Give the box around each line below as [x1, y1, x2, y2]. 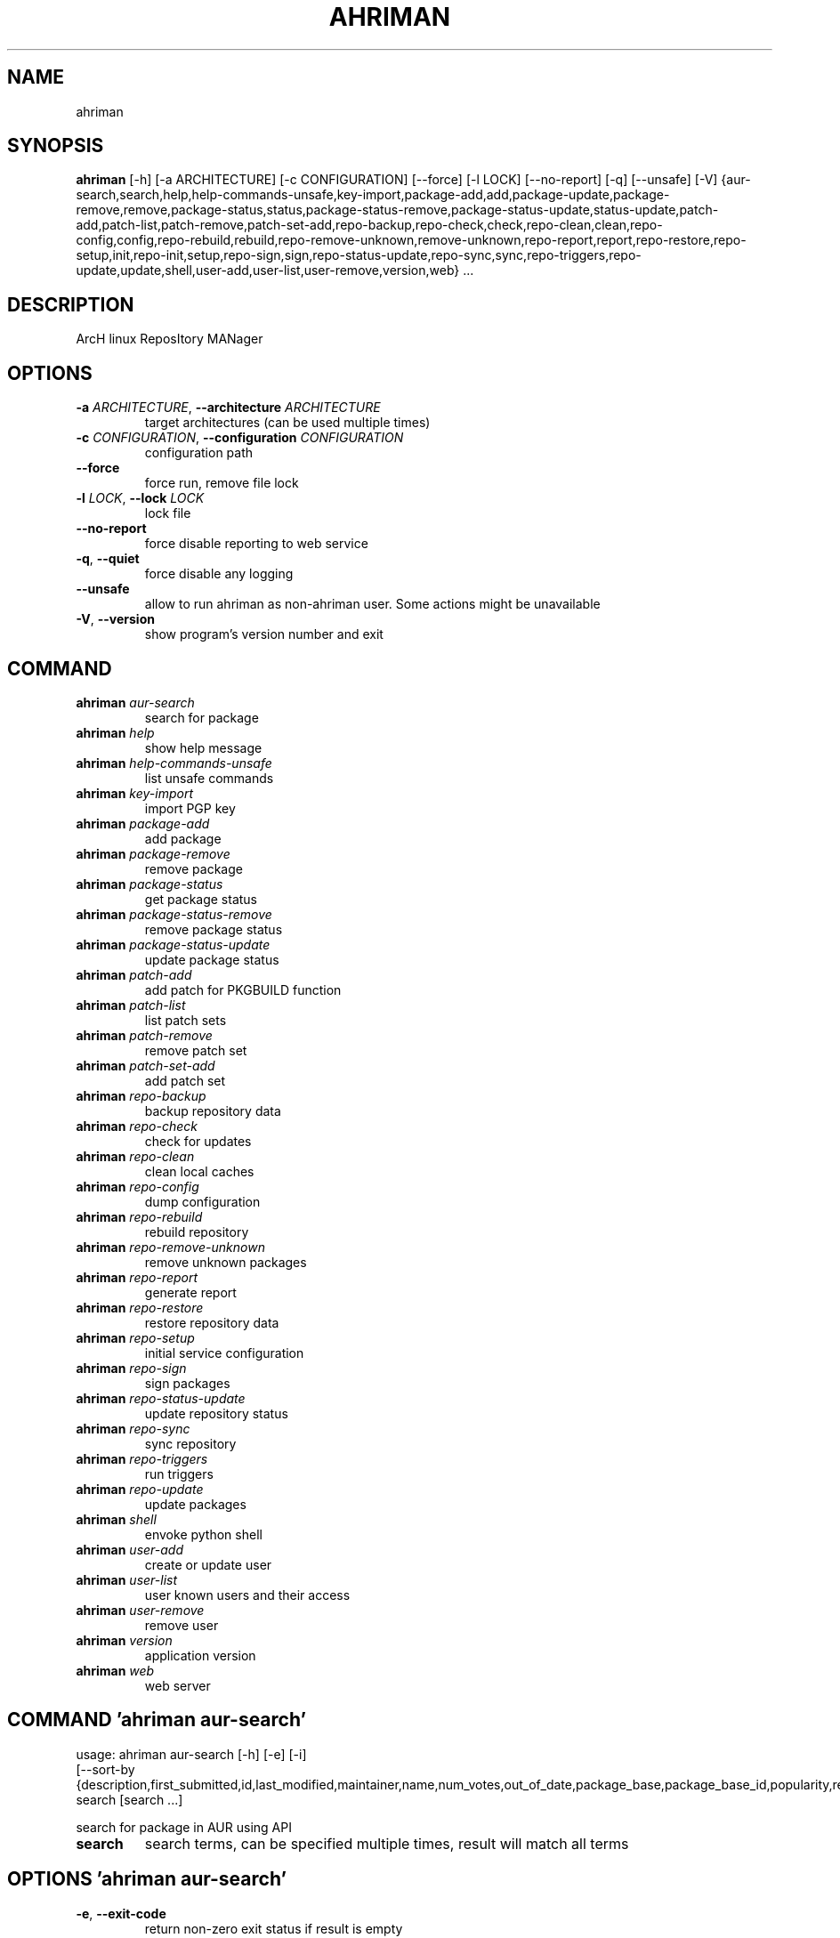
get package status [144, 891, 258, 907]
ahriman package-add [76, 815, 210, 831]
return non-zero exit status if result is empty [144, 1920, 403, 1936]
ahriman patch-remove [76, 1027, 213, 1043]
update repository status [144, 1405, 288, 1421]
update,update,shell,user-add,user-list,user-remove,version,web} [76, 262, 460, 279]
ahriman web [76, 1662, 155, 1678]
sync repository [144, 1435, 237, 1451]
